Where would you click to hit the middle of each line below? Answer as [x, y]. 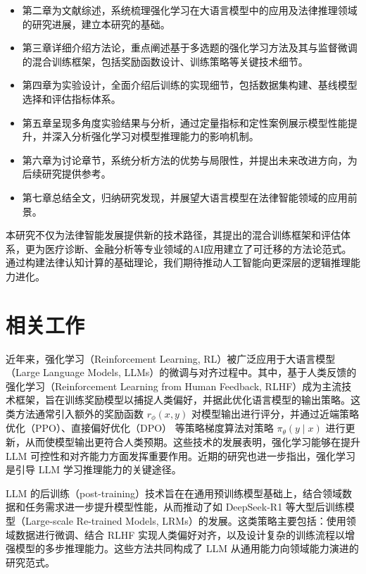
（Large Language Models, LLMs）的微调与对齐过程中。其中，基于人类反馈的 [181, 372]
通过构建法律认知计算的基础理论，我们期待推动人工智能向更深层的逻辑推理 [178, 262]
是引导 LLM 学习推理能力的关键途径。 [94, 469]
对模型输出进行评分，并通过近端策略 [275, 413]
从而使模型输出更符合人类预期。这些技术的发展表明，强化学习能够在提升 [193, 442]
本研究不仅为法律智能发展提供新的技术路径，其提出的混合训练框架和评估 [173, 235]
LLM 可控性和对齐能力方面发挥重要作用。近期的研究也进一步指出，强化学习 [181, 455]
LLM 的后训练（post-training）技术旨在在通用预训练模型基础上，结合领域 [174, 493]
